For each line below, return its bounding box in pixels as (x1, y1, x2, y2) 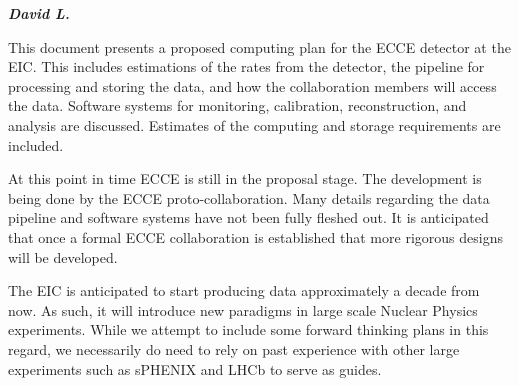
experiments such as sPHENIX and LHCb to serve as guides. (8, 358, 382, 379)
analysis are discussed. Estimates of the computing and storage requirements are (8, 114, 501, 135)
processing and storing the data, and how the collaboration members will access (8, 75, 497, 96)
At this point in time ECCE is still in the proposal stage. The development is (8, 168, 482, 189)
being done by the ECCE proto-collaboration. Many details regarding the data (8, 187, 490, 208)
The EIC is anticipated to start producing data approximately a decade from (8, 280, 480, 301)
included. (8, 134, 64, 155)
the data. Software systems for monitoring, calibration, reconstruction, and (8, 95, 467, 116)
